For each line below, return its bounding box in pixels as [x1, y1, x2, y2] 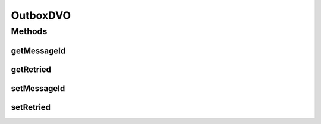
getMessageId [11, 45, 66, 56]
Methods [11, 26, 48, 37]
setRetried [11, 102, 51, 112]
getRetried [11, 64, 52, 74]
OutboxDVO [11, 9, 71, 22]
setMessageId [11, 83, 65, 93]
